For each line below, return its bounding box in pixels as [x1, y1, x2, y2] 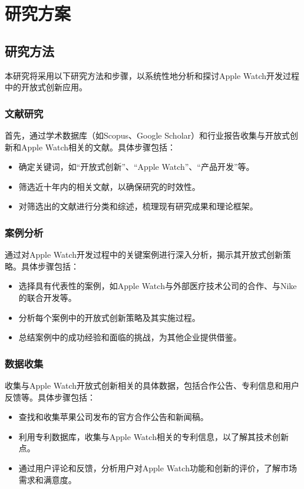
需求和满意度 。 [18, 473, 77, 485]
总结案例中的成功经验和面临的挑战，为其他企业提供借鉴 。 [18, 331, 242, 343]
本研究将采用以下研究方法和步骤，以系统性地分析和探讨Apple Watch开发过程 [5, 69, 300, 81]
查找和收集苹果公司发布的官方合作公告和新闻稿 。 [18, 411, 209, 423]
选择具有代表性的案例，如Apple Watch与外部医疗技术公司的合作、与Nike [18, 280, 297, 292]
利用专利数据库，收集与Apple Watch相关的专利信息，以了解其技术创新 [18, 430, 289, 442]
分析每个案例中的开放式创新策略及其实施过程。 [18, 311, 200, 323]
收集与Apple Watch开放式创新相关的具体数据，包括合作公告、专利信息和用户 [5, 379, 300, 391]
